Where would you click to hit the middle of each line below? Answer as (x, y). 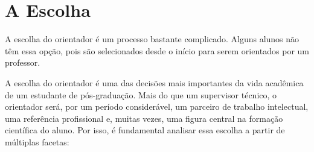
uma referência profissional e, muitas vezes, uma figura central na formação (144, 118)
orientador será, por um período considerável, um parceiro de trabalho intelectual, (157, 106)
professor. (23, 62)
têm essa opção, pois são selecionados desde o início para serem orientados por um (157, 50)
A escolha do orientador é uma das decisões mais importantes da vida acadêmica (154, 82)
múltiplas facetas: (37, 141)
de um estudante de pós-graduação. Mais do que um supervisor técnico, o (141, 94)
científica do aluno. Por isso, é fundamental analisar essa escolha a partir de (145, 130)
